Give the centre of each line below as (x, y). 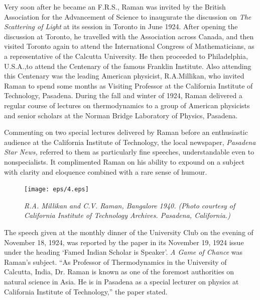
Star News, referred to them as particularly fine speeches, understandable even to (129, 152)
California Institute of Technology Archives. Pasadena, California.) (127, 215)
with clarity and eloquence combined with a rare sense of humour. (106, 171)
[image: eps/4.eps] (56, 190)
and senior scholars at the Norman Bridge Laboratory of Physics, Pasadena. (121, 115)
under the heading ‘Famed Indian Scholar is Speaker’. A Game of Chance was (123, 252)
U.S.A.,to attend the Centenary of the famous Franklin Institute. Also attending (128, 66)
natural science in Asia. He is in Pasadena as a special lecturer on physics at (121, 281)
